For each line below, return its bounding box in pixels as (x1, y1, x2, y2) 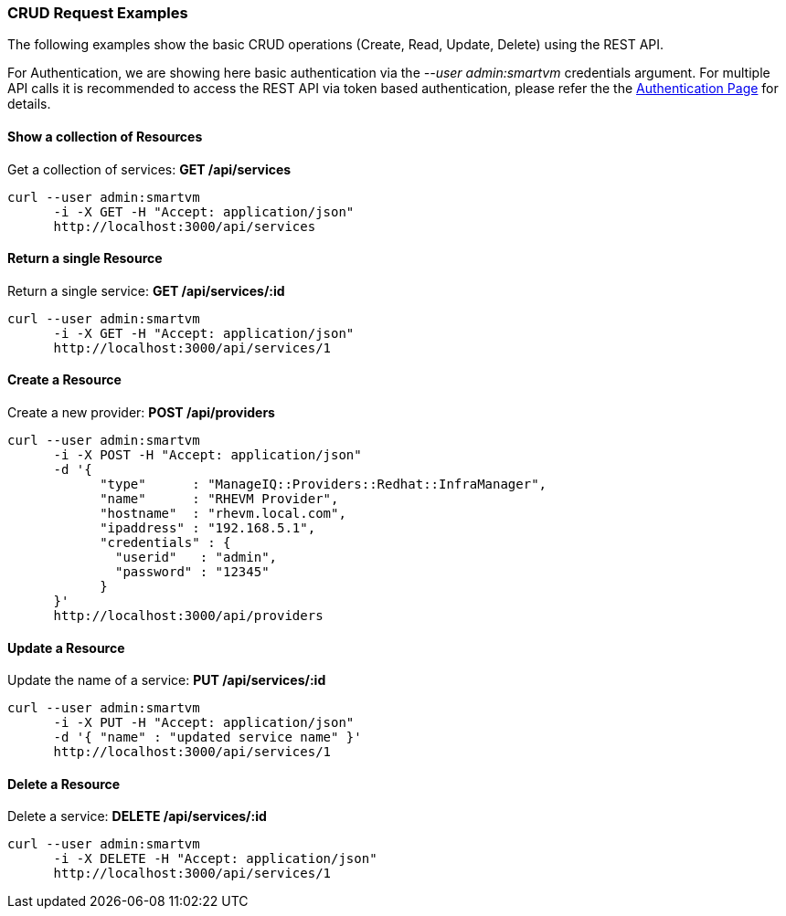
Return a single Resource (7, 250, 163, 267)
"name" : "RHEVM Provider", (100, 491, 339, 507)
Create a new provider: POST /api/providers (7, 405, 275, 421)
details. (7, 96, 51, 112)
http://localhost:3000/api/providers (53, 608, 324, 624)
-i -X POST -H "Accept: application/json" (53, 447, 362, 463)
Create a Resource (7, 372, 122, 388)
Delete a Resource (7, 775, 121, 792)
